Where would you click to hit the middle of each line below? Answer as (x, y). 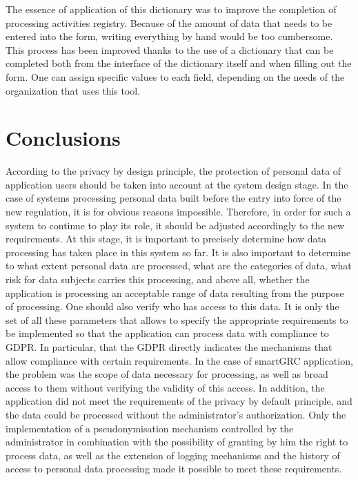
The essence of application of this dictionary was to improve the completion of (171, 9)
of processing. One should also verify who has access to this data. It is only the (172, 306)
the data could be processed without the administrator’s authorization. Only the (176, 414)
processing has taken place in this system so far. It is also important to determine (178, 252)
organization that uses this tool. (73, 90)
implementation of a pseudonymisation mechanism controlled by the (150, 428)
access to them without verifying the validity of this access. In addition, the (165, 387)
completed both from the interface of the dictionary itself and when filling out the (179, 63)
